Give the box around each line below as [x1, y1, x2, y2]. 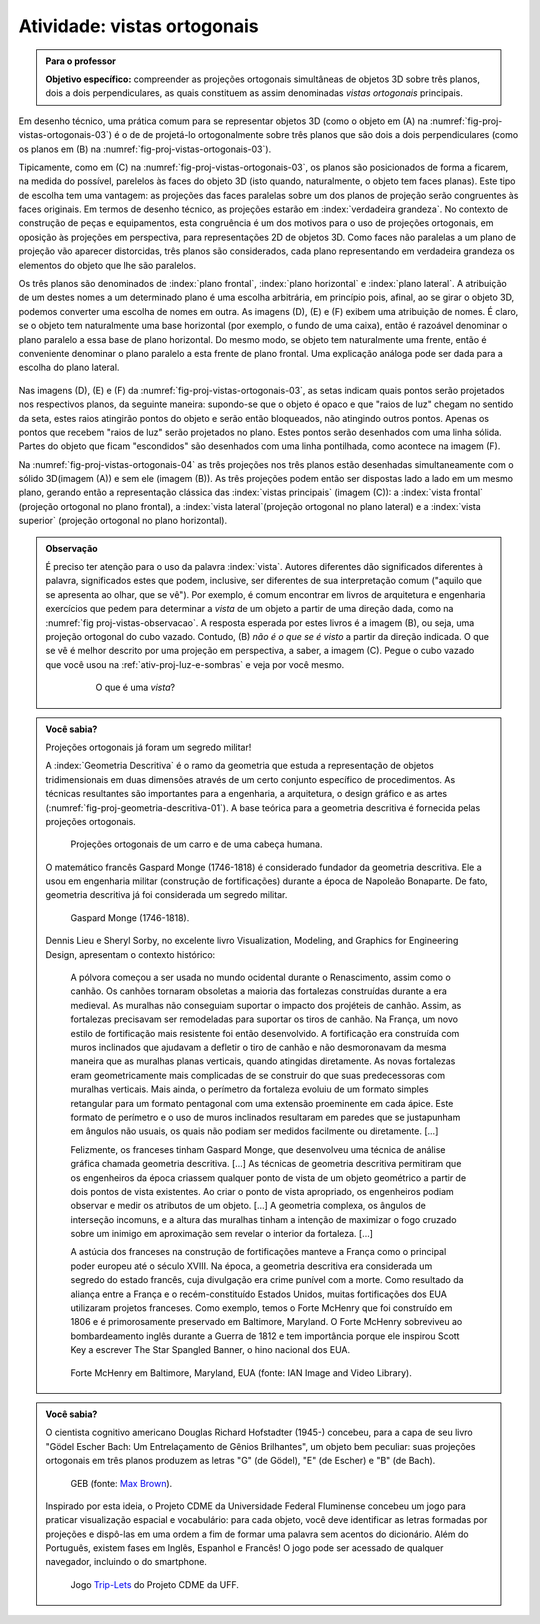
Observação [45, 542, 99, 554]
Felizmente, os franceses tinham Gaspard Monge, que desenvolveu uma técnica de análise [70, 1143, 446, 1155]
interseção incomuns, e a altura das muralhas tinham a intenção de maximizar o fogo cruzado [70, 1213, 457, 1225]
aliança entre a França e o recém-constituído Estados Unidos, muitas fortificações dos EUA [70, 1288, 447, 1300]
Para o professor [45, 55, 117, 67]
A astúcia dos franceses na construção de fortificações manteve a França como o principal [70, 1246, 447, 1258]
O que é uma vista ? [95, 681, 175, 694]
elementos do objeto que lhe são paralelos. [18, 259, 197, 271]
